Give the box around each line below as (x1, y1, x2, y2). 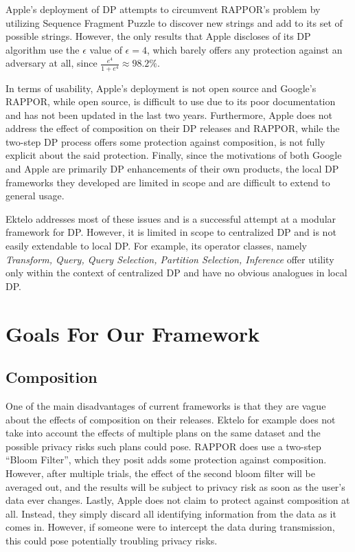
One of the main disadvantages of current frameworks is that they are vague (5, 399, 326, 412)
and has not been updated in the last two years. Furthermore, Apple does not (5, 107, 332, 122)
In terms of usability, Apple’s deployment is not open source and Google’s (5, 80, 317, 95)
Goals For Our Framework (5, 319, 260, 347)
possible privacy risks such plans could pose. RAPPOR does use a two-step (5, 439, 321, 453)
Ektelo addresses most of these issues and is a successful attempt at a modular (5, 211, 336, 225)
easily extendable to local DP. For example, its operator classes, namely (5, 239, 307, 253)
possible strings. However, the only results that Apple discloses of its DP (5, 29, 311, 43)
